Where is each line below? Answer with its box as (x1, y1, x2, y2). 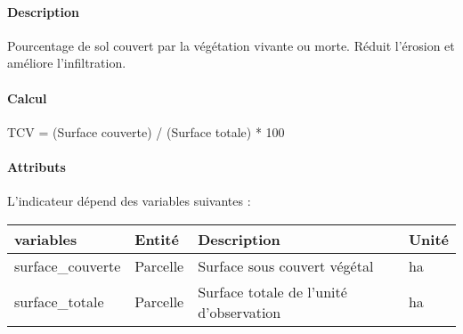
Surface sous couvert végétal (198, 255, 374, 276)
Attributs (7, 157, 66, 175)
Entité (134, 228, 179, 249)
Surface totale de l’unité (198, 281, 347, 302)
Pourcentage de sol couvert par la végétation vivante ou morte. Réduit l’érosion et (7, 36, 455, 54)
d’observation (198, 301, 281, 322)
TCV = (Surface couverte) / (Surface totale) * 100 (7, 122, 285, 141)
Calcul (7, 88, 47, 107)
